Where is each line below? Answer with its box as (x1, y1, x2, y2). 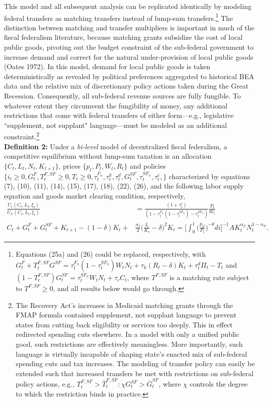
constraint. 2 (4, 130, 39, 142)
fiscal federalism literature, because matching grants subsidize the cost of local (4, 32, 243, 42)
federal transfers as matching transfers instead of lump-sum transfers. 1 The (4, 11, 233, 23)
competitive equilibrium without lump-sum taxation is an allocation (4, 151, 212, 161)
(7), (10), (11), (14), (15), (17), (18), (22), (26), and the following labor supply (4, 181, 244, 191)
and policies (130, 160, 166, 171)
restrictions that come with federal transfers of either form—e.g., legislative (4, 110, 234, 120)
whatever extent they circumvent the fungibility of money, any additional (4, 100, 228, 110)
